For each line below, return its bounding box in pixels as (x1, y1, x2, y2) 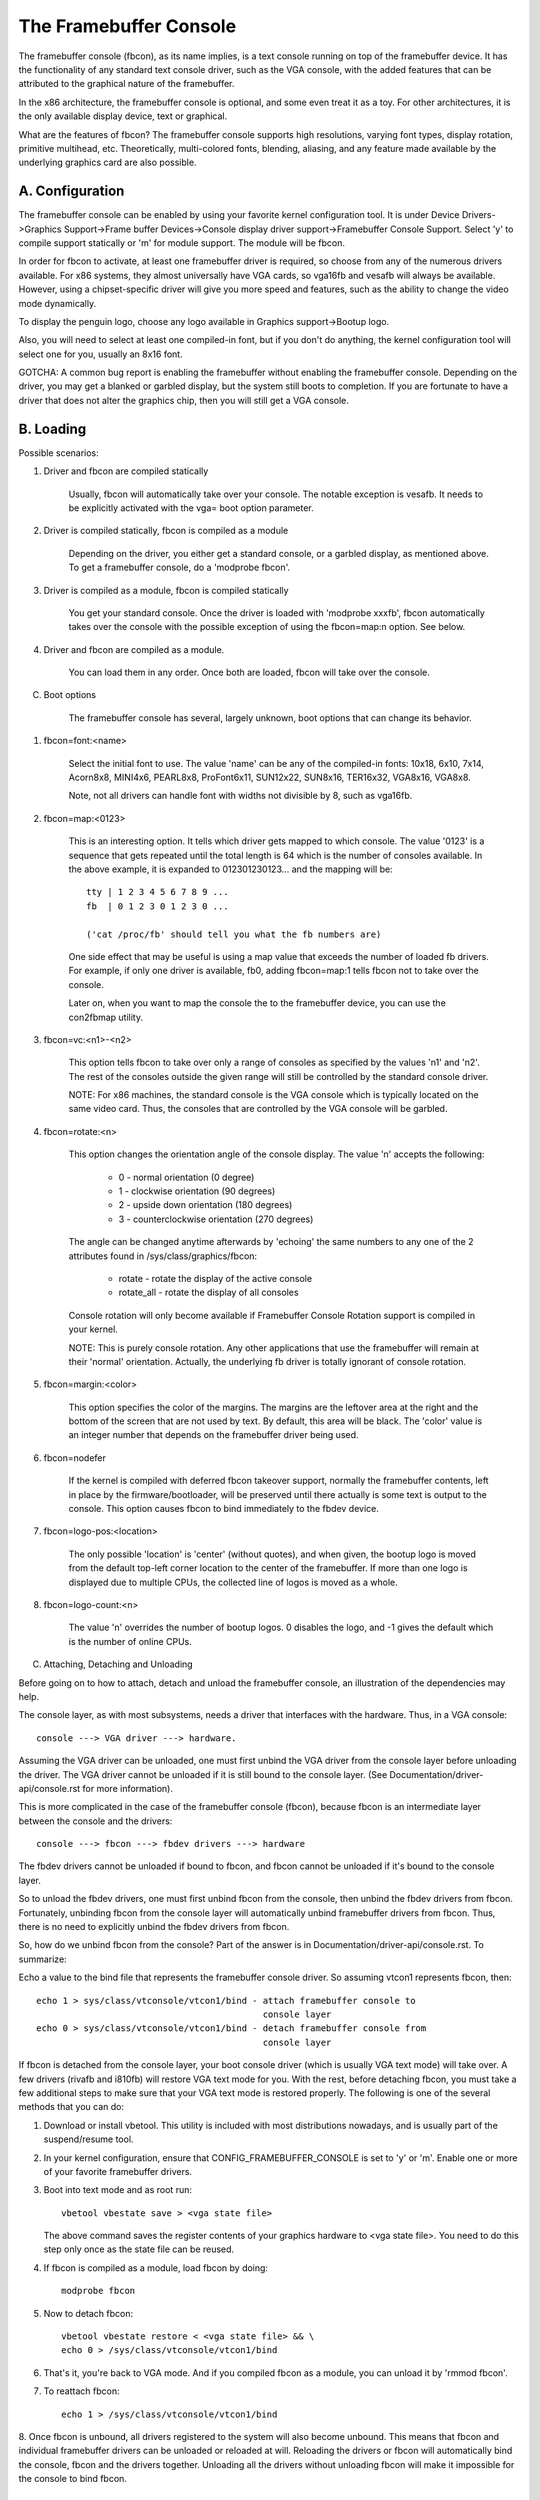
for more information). (82, 1782, 174, 1794)
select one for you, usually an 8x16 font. (18, 348, 184, 360)
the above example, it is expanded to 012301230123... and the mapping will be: (68, 863, 394, 875)
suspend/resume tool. (43, 2133, 134, 2145)
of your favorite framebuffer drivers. (43, 2165, 193, 2177)
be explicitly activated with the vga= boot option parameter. (68, 501, 314, 514)
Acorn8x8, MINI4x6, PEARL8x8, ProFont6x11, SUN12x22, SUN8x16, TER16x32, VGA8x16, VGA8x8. (68, 771, 472, 784)
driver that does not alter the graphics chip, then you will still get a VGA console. (18, 394, 350, 406)
